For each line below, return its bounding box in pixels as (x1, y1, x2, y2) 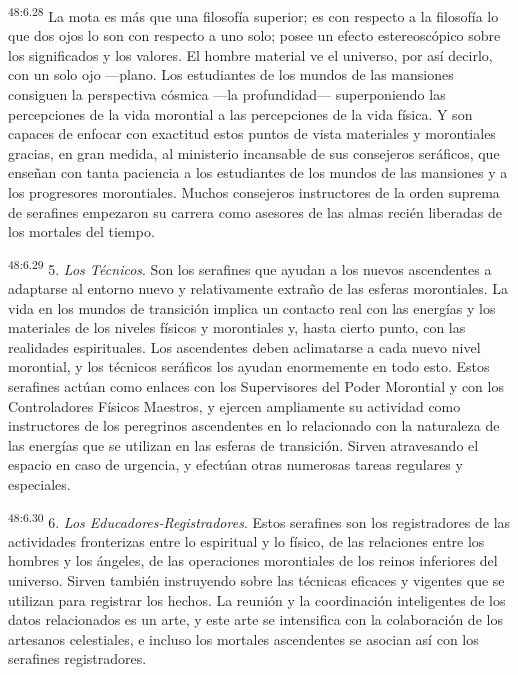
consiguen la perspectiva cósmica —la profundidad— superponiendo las (8, 84, 446, 105)
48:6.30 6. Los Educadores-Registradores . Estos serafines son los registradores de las (8, 508, 511, 532)
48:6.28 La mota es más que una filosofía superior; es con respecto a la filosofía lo (8, 3, 499, 26)
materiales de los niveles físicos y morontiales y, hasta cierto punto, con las (8, 317, 466, 338)
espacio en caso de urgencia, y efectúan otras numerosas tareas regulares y (8, 454, 463, 475)
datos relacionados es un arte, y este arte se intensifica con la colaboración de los (8, 609, 503, 630)
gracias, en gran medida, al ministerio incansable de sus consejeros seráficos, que (8, 142, 500, 163)
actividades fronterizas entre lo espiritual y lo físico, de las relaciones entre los (8, 530, 485, 551)
